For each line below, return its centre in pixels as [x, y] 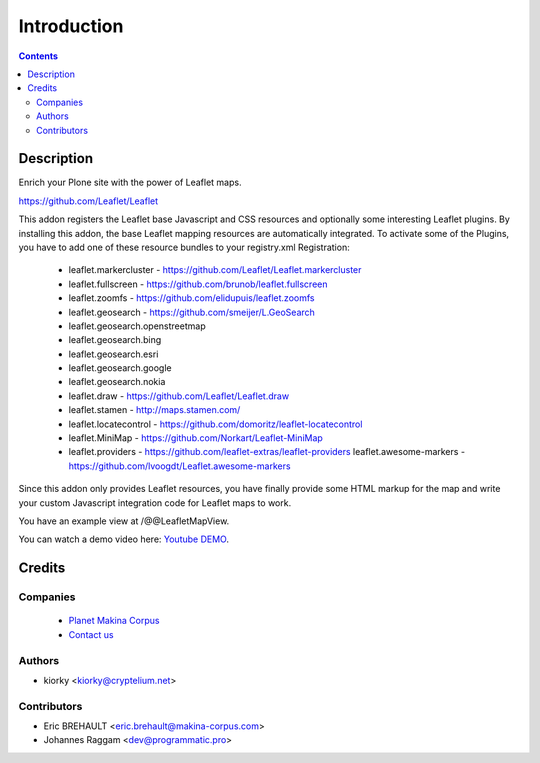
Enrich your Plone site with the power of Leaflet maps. [130, 182]
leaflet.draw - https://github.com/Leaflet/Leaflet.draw [179, 396]
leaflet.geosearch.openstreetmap [137, 326]
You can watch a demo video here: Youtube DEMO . [124, 539]
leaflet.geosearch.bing [115, 340]
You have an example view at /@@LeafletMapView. [124, 521]
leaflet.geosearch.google [120, 368]
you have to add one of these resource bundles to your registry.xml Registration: [184, 247]
